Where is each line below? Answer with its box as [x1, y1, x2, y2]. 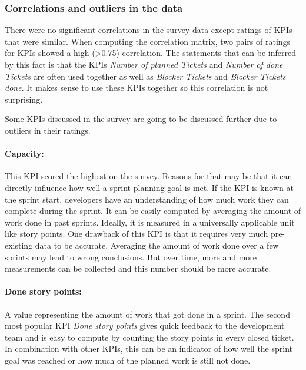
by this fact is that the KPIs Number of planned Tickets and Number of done [5, 58, 283, 70]
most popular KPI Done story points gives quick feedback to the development [5, 319, 285, 332]
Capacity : [5, 147, 44, 160]
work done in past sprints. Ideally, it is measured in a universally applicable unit [5, 216, 295, 228]
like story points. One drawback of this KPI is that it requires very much [5, 227, 268, 240]
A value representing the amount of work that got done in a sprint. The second [5, 308, 290, 320]
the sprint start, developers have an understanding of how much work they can [5, 193, 289, 205]
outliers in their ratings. [5, 124, 91, 136]
